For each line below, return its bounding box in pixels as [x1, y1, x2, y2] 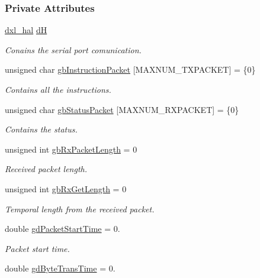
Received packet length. [5, 163, 88, 175]
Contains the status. [5, 123, 78, 135]
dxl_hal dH [5, 24, 47, 36]
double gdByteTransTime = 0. [5, 262, 115, 274]
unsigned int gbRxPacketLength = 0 [5, 143, 137, 155]
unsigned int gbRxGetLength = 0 [5, 182, 127, 195]
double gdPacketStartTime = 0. [5, 222, 120, 235]
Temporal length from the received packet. [5, 202, 155, 215]
